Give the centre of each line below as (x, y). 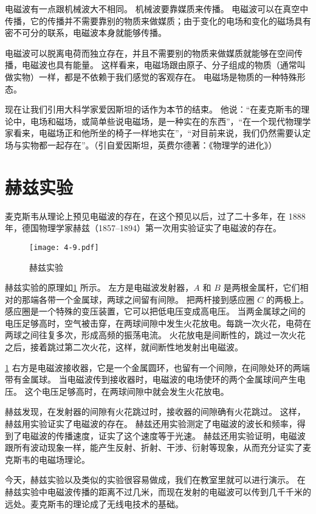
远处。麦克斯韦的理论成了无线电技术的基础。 (94, 503)
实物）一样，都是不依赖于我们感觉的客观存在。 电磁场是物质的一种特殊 (155, 76)
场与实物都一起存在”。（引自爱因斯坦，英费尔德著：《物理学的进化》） (141, 144)
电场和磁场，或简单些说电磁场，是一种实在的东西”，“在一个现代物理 (166, 121)
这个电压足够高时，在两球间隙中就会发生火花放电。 (127, 391)
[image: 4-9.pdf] (64, 247)
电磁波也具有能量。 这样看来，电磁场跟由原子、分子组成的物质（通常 (159, 65)
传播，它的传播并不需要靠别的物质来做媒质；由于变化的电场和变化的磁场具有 (158, 20)
